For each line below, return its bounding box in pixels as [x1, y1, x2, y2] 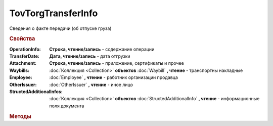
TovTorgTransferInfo [9, 8, 98, 19]
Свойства [9, 35, 35, 43]
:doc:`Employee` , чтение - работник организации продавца [49, 74, 178, 80]
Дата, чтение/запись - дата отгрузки [49, 53, 131, 59]
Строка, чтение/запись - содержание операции [49, 46, 155, 52]
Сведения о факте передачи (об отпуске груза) [9, 25, 112, 31]
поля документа [49, 103, 84, 109]
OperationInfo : [9, 46, 41, 52]
